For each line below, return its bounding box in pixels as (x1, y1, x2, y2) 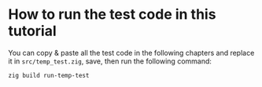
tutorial (8, 22, 57, 40)
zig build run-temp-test (8, 71, 90, 79)
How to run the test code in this (8, 5, 216, 24)
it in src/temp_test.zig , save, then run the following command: (8, 56, 212, 66)
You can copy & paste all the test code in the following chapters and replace (8, 48, 255, 57)
